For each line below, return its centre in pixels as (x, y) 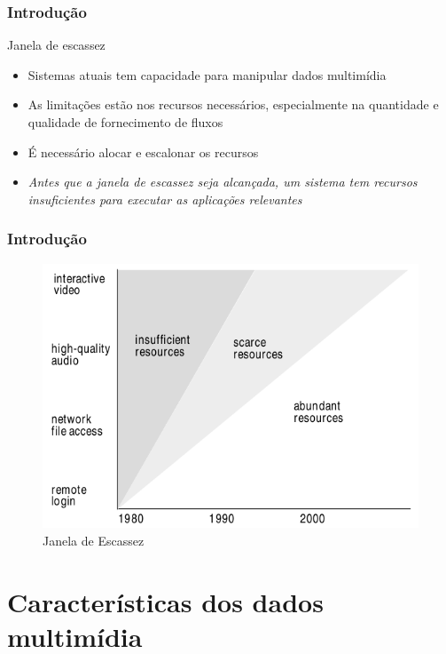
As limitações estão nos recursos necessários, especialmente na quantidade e (233, 104)
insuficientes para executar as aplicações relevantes (165, 199)
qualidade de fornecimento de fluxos (125, 122)
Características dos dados (165, 601)
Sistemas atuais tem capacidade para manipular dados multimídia (207, 74)
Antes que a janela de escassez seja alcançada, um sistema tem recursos (223, 182)
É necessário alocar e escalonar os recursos (143, 152)
